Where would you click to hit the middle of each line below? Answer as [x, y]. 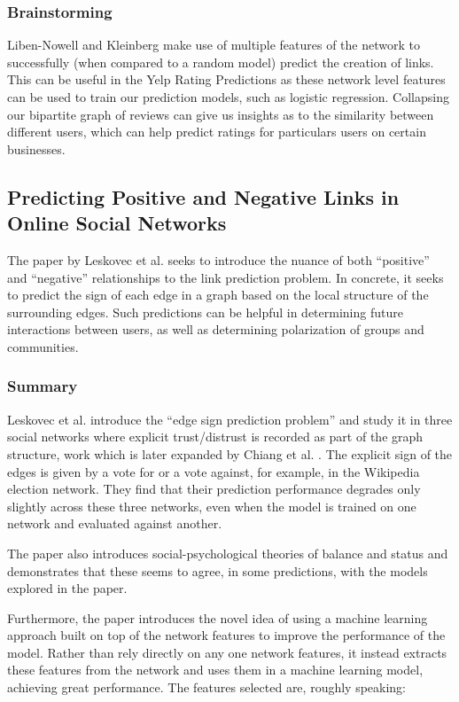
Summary [43, 386]
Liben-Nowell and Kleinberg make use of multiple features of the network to [214, 45]
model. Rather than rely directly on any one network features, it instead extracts [227, 652]
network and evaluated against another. [115, 523]
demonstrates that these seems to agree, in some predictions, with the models [218, 570]
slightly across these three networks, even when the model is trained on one [212, 506]
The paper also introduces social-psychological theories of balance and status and [228, 553]
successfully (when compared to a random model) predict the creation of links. [221, 62]
